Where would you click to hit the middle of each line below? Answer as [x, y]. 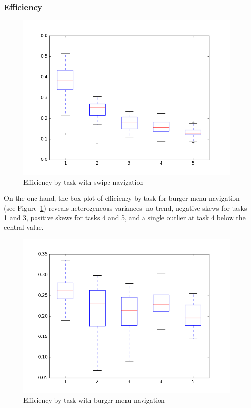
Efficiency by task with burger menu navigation [94, 400]
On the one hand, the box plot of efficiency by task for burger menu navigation [122, 198]
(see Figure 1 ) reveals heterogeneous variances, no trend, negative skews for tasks [125, 208]
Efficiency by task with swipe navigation [84, 182]
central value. [24, 227]
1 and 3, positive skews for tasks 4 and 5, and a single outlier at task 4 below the [125, 217]
